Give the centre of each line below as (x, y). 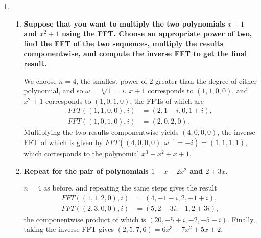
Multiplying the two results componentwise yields (101, 132)
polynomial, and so (53, 91)
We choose (40, 80)
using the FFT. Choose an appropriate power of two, (157, 33)
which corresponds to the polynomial (81, 153)
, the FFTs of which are (167, 100)
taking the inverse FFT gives (69, 229)
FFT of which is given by (63, 142)
